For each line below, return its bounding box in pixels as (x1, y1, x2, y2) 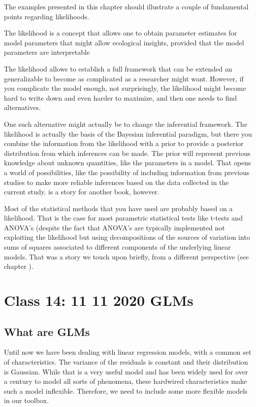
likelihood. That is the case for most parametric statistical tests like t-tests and (4, 213, 243, 223)
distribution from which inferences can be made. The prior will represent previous (4, 148, 251, 158)
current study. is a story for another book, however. (4, 186, 160, 197)
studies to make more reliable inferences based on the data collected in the (4, 177, 229, 187)
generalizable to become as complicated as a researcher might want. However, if (4, 73, 244, 83)
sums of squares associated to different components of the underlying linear (4, 242, 231, 252)
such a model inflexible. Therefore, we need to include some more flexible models (4, 385, 248, 396)
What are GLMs (4, 324, 90, 339)
